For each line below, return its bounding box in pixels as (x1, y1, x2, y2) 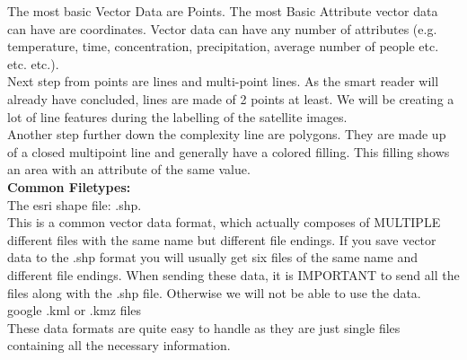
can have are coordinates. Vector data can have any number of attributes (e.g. (7, 19, 437, 38)
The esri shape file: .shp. (7, 195, 142, 214)
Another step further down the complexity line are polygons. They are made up (7, 125, 446, 144)
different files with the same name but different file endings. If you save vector (7, 230, 436, 249)
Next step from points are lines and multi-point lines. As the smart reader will (7, 72, 439, 91)
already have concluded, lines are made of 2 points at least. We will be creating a (7, 89, 454, 108)
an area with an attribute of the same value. (7, 160, 251, 179)
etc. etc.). (7, 54, 59, 73)
